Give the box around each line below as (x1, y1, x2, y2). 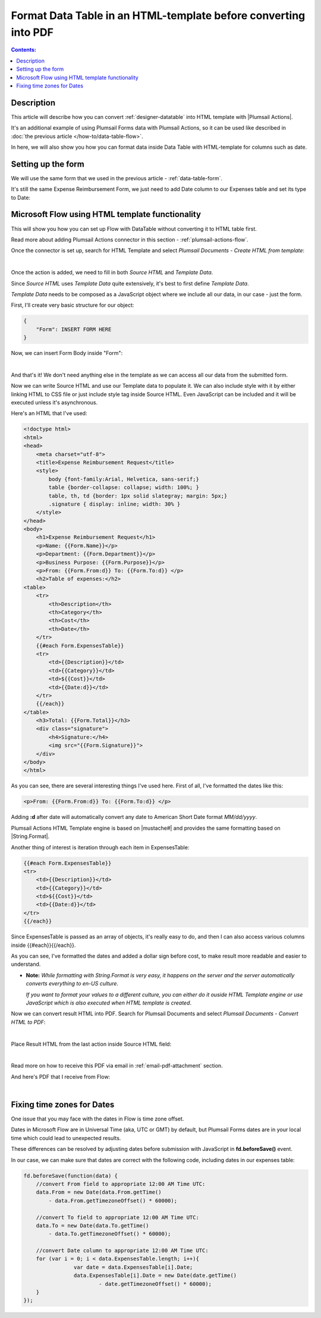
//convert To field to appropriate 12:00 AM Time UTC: (36, 1214, 199, 1220)
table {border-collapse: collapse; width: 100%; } (48, 484, 199, 491)
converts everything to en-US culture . (26, 980, 119, 987)
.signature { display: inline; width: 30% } (48, 500, 181, 507)
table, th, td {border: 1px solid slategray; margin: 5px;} (48, 492, 228, 499)
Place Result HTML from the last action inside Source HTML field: (11, 1040, 172, 1047)
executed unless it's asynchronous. (11, 399, 98, 406)
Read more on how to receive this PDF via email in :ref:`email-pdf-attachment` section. (11, 1062, 223, 1069)
